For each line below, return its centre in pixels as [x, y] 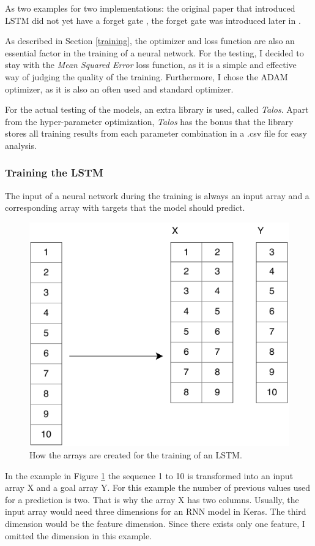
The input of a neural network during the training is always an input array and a [157, 195]
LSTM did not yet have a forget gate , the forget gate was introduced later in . [153, 20]
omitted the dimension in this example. [79, 535]
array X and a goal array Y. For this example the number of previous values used [157, 487]
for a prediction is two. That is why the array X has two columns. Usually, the [152, 499]
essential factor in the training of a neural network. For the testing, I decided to [154, 52]
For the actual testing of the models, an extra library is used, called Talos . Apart [157, 109]
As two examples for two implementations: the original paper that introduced [150, 8]
